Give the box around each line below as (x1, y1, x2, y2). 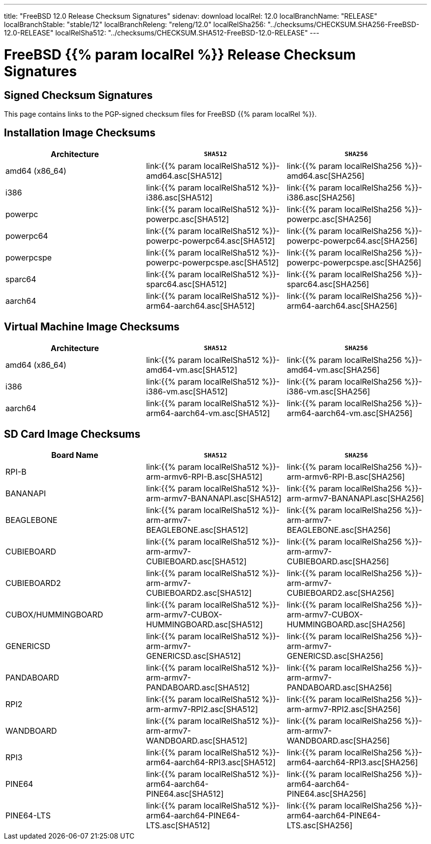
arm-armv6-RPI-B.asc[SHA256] (286, 472, 405, 482)
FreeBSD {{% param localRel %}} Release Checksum (4, 46, 356, 63)
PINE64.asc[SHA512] (146, 789, 224, 799)
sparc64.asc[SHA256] (286, 279, 369, 289)
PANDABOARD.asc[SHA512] (146, 682, 250, 693)
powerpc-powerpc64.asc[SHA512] (146, 235, 275, 246)
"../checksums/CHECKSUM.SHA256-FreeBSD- (267, 20, 420, 29)
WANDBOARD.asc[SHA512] (146, 736, 247, 746)
